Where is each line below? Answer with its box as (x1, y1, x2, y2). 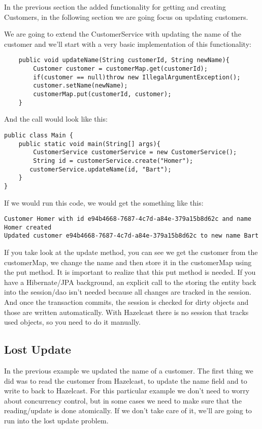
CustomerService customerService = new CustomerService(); (33, 149, 237, 156)
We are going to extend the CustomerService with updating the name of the (4, 28, 241, 39)
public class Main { (4, 131, 74, 139)
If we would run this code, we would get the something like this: (4, 197, 204, 208)
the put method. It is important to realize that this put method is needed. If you (4, 267, 256, 277)
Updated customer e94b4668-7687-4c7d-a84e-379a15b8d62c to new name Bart (4, 232, 259, 240)
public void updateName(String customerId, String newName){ (18, 56, 230, 64)
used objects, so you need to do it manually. (4, 317, 141, 327)
